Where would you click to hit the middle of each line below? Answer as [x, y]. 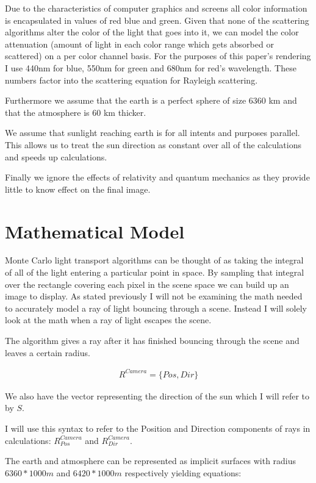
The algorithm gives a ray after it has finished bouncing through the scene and [152, 340]
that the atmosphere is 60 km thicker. [76, 112]
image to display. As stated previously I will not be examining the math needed [154, 296]
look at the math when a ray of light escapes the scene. [108, 320]
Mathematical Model [95, 231]
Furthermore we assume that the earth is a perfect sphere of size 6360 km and [151, 100]
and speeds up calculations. [56, 156]
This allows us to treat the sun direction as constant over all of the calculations [153, 144]
